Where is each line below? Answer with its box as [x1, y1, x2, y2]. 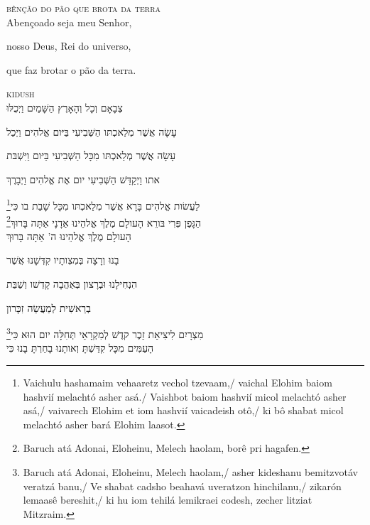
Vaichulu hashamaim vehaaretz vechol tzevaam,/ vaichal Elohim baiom [23, 375, 332, 390]
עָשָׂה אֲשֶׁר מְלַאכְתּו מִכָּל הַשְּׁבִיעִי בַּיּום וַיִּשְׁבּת [6, 148, 176, 163]
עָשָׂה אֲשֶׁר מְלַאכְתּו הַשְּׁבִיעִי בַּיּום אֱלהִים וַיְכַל [6, 124, 178, 139]
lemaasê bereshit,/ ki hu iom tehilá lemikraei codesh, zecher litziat [23, 492, 312, 507]
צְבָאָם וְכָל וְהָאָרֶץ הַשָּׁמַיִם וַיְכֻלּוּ [6, 99, 123, 114]
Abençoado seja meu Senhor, [6, 14, 132, 29]
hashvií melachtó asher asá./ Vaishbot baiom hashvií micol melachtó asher [23, 389, 347, 404]
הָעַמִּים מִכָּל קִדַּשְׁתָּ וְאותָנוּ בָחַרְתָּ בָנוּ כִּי [6, 340, 154, 355]
